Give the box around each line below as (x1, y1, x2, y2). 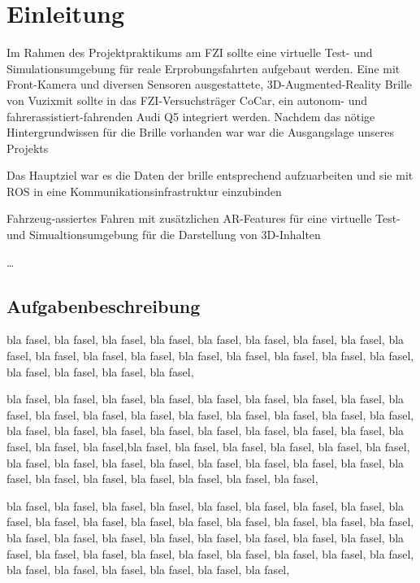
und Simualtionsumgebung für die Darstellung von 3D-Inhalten (6, 226, 321, 243)
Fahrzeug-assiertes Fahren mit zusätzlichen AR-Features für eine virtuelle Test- (6, 210, 401, 227)
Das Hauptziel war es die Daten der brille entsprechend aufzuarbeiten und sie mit (6, 167, 414, 184)
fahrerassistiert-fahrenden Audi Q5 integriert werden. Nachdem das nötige (6, 107, 375, 124)
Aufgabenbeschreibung (6, 293, 201, 318)
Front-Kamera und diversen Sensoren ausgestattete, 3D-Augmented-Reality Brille (6, 76, 413, 93)
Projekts (6, 139, 49, 156)
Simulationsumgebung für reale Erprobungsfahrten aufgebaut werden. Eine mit (6, 59, 401, 76)
